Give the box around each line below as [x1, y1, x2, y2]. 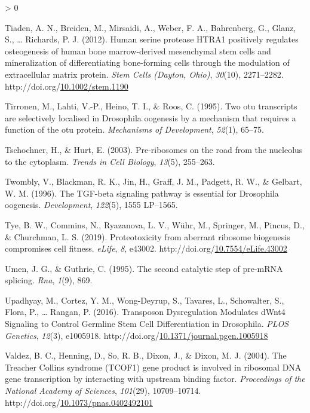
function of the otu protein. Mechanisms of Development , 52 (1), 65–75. [5, 123, 264, 136]
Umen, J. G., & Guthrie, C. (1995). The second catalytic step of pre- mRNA [5, 262, 283, 274]
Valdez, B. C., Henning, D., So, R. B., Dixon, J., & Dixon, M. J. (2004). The [5, 349, 287, 362]
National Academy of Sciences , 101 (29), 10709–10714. [5, 384, 201, 397]
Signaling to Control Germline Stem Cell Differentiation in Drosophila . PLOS [5, 317, 289, 330]
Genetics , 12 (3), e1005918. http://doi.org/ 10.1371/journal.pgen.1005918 [5, 329, 268, 341]
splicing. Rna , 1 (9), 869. [5, 274, 93, 286]
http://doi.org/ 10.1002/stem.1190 [5, 79, 128, 92]
